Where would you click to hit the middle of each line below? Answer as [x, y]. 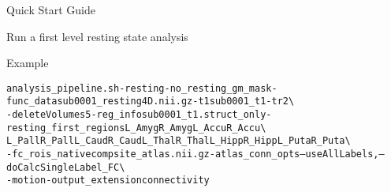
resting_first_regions [66, 128]
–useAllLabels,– [342, 154]
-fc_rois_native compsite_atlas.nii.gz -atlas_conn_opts [153, 154]
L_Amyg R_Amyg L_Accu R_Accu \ [195, 128]
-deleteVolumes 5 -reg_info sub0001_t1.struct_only [136, 115]
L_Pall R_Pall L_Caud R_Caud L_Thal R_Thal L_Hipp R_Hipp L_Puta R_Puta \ [179, 141]
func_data [32, 102]
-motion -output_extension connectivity [108, 181]
